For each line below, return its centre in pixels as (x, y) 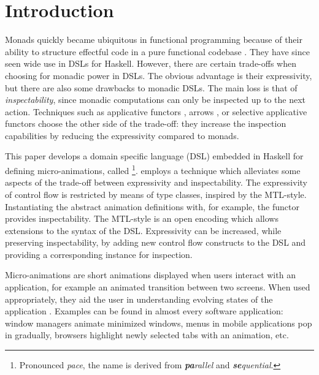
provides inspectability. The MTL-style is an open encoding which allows (142, 218)
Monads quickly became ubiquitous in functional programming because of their (154, 40)
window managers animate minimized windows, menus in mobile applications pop (159, 323)
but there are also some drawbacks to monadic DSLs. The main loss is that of (151, 87)
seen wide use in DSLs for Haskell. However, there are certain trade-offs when (151, 63)
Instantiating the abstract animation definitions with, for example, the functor (152, 206)
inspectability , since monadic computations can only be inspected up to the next (156, 100)
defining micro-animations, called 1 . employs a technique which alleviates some (153, 169)
